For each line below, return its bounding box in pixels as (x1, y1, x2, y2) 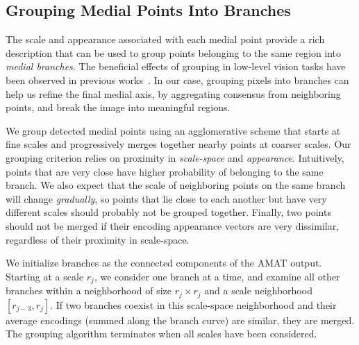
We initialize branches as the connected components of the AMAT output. (6, 255, 322, 270)
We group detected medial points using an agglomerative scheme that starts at (6, 123, 341, 137)
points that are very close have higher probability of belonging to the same (6, 164, 324, 178)
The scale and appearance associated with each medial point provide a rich (6, 32, 325, 47)
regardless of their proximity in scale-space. (6, 232, 190, 246)
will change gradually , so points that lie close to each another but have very (6, 191, 327, 205)
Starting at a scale (6, 269, 84, 283)
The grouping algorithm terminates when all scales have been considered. (6, 326, 317, 341)
